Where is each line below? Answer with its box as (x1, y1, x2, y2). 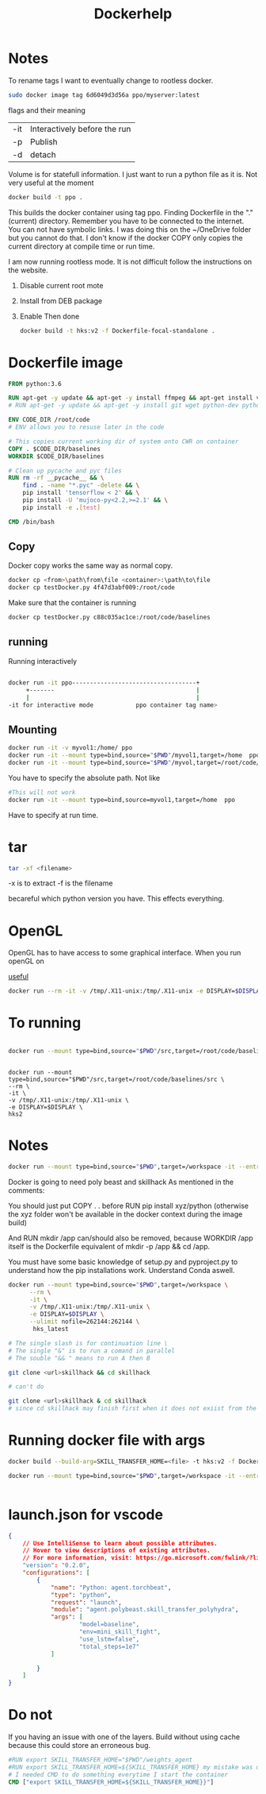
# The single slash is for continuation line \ (8, 1339, 169, 1347)
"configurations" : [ (22, 1569, 90, 1577)
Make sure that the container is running (8, 598, 137, 608)
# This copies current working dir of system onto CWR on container (8, 438, 239, 446)
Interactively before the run (30, 123, 131, 134)
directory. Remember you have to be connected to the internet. (38, 216, 245, 226)
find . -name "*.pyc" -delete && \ (22, 481, 140, 489)
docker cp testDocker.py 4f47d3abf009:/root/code (8, 584, 176, 592)
